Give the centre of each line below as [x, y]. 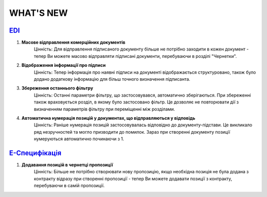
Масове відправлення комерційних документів [73, 43]
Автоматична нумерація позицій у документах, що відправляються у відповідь [108, 118]
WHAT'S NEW [38, 13]
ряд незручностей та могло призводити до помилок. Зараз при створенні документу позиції [132, 132]
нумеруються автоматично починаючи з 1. [79, 139]
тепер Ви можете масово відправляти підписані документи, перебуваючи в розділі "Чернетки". [135, 56]
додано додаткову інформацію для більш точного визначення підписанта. [112, 79]
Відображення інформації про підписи [64, 65]
